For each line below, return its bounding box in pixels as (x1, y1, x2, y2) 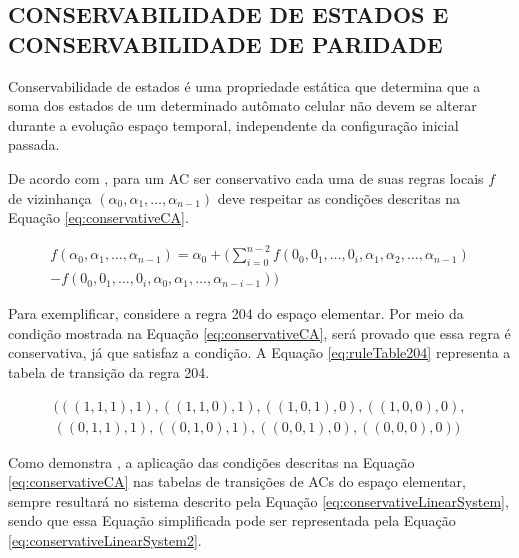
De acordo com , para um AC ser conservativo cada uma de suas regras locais (8, 167, 484, 188)
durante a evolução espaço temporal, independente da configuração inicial (8, 114, 459, 135)
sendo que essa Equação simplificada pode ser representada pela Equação (8, 510, 456, 531)
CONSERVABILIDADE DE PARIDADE (8, 28, 443, 59)
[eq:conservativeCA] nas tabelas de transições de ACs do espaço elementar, (8, 471, 466, 492)
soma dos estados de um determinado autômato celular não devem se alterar (8, 95, 477, 116)
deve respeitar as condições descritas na (217, 187, 461, 208)
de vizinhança (8, 187, 92, 208)
